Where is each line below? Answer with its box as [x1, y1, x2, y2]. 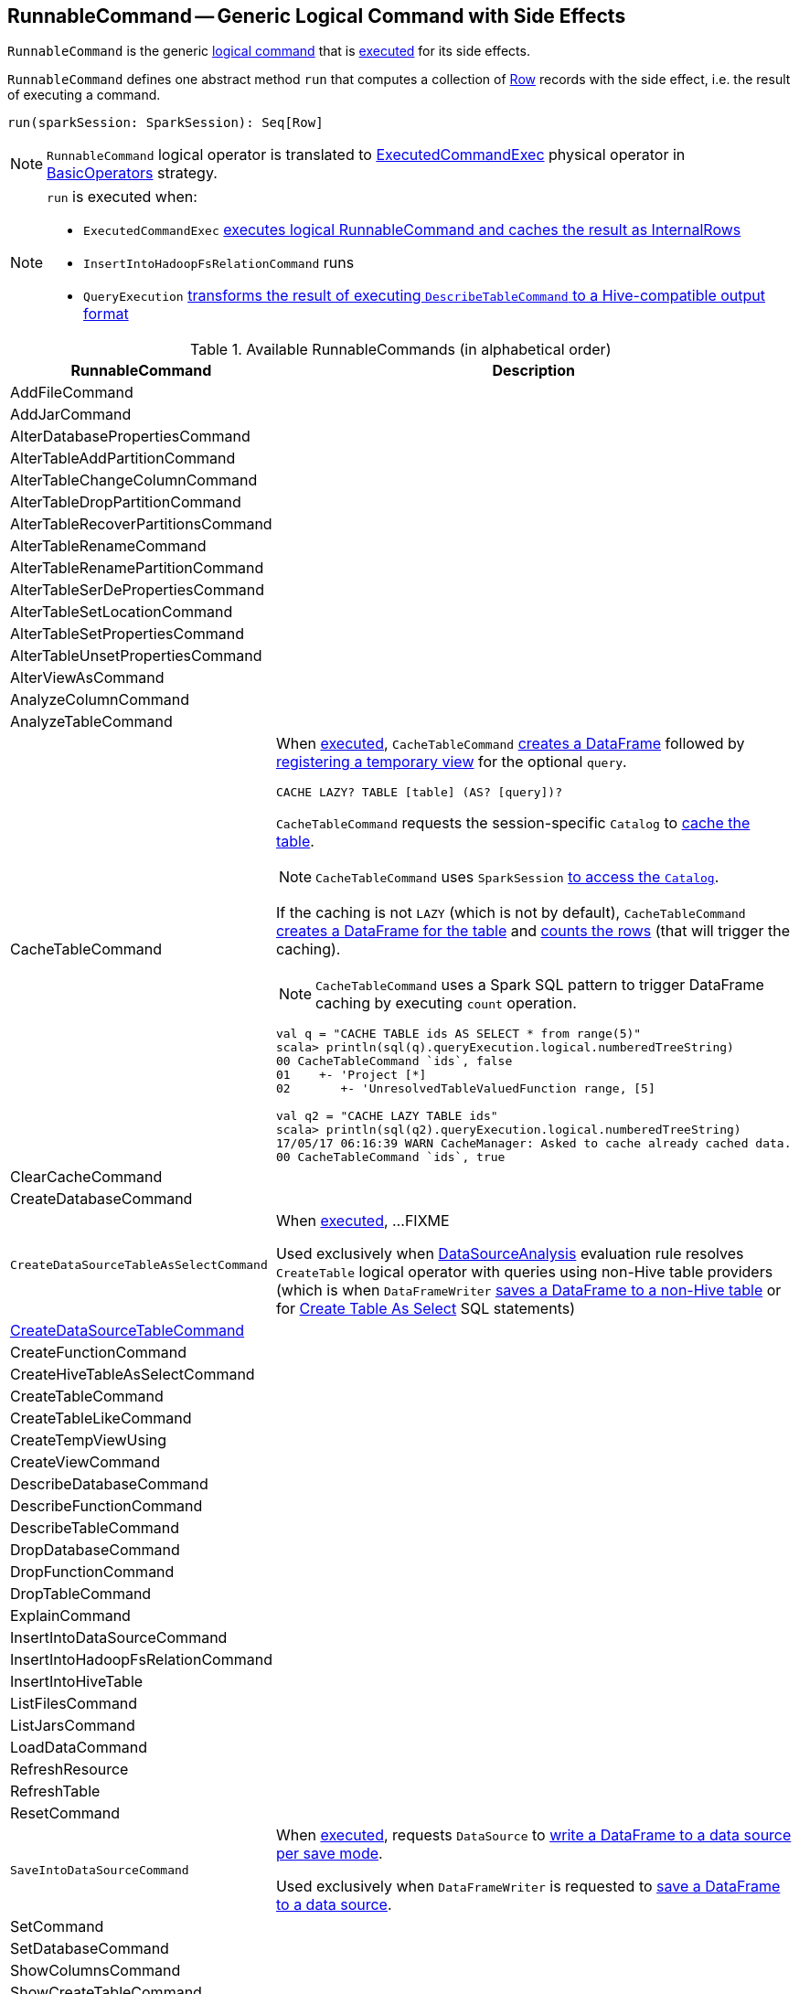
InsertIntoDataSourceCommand [10, 1628, 228, 1647]
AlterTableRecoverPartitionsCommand [10, 515, 272, 534]
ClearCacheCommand [10, 1168, 163, 1187]
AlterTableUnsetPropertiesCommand [10, 646, 262, 666]
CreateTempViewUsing [10, 1431, 167, 1450]
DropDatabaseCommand [10, 1541, 180, 1560]
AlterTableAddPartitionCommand [10, 449, 236, 468]
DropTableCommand [10, 1584, 152, 1604]
